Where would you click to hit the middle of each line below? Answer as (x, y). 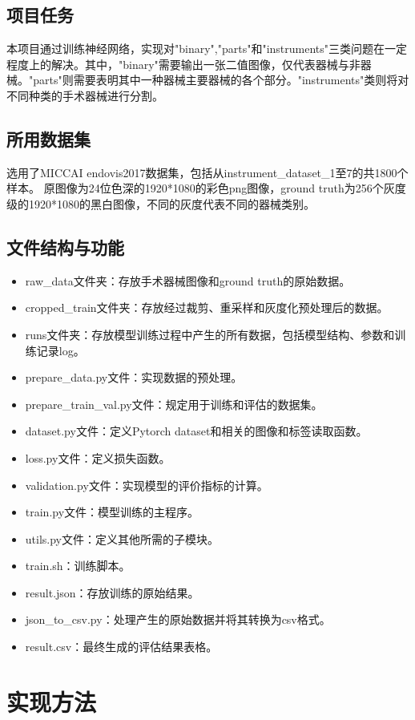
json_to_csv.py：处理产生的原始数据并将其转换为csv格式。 (178, 619)
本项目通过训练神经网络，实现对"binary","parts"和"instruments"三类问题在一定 (207, 49)
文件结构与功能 (65, 247)
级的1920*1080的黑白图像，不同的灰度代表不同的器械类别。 (161, 203)
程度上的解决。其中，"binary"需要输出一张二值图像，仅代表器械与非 (183, 64)
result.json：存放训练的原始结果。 (112, 592)
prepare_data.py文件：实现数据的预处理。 (134, 377)
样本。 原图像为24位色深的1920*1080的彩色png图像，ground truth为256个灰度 (206, 188)
